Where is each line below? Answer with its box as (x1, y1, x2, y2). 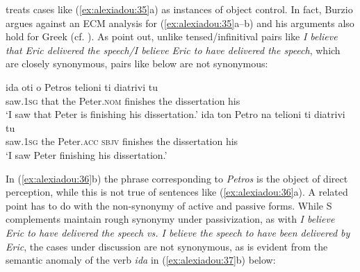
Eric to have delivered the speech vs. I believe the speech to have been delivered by (6, 225, 350, 239)
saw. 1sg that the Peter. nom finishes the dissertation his (6, 93, 240, 108)
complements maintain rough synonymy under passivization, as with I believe (6, 212, 335, 226)
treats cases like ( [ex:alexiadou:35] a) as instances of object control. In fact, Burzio (6, 2, 353, 16)
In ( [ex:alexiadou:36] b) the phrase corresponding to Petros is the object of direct (6, 171, 348, 185)
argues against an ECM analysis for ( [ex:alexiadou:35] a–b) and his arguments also (6, 15, 354, 30)
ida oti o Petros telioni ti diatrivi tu (6, 79, 158, 94)
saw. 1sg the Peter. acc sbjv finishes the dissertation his (6, 134, 238, 148)
